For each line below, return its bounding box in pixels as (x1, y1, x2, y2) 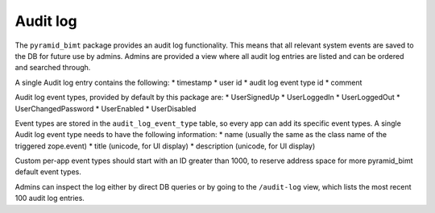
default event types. (14, 167, 82, 177)
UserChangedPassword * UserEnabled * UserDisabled (14, 103, 197, 113)
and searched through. (14, 63, 91, 73)
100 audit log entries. (14, 194, 85, 203)
